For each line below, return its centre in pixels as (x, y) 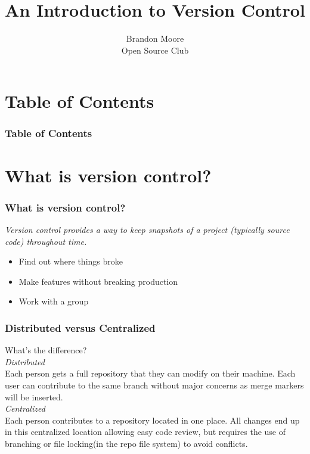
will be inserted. (34, 397)
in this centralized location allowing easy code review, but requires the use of (145, 432)
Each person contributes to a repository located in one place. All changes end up (152, 420)
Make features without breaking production (98, 281)
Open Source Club (155, 50)
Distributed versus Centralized (80, 327)
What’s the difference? (46, 350)
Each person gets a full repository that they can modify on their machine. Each (150, 373)
